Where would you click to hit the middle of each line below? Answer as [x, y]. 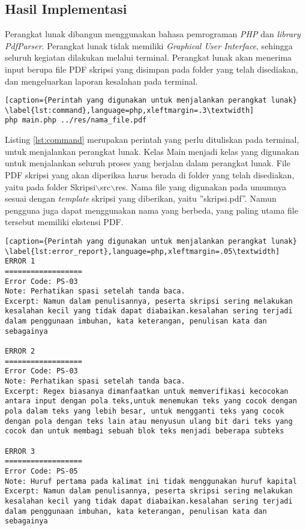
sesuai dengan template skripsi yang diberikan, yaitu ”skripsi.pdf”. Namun [141, 198]
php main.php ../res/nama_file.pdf [76, 120]
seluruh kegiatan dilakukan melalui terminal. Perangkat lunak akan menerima [148, 57]
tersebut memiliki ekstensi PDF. [64, 222]
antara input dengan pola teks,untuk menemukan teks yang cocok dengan [151, 401]
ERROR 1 [20, 261]
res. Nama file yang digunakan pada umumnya [201, 186]
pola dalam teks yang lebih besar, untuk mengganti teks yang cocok [145, 411]
